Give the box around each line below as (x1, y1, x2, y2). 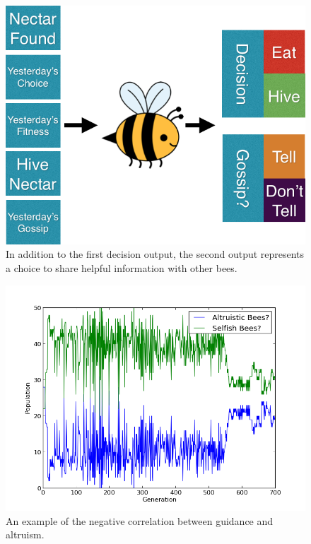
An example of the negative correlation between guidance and (6, 513, 274, 528)
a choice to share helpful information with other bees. (6, 261, 237, 276)
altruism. (6, 527, 45, 542)
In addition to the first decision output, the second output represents (6, 247, 305, 261)
